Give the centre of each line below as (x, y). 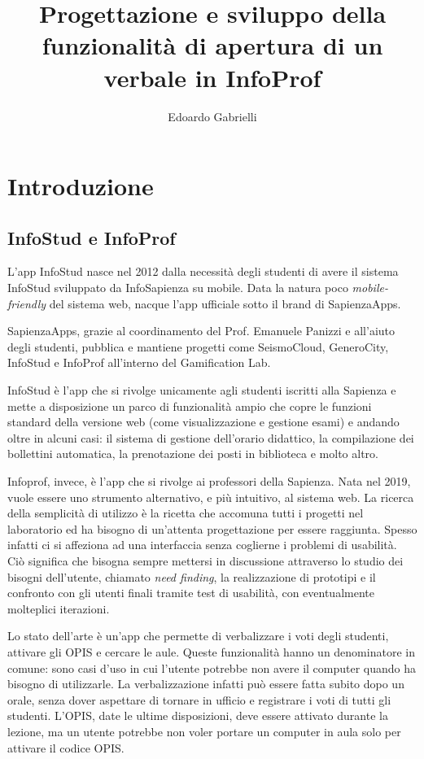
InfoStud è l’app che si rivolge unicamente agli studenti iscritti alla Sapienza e (202, 390)
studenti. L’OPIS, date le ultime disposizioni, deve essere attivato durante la (198, 715)
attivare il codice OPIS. (66, 747)
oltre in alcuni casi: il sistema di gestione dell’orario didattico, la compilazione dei (211, 437)
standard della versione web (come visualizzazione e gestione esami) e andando (203, 422)
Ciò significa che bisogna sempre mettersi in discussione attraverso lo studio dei (205, 560)
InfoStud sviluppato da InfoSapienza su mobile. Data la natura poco (178, 288)
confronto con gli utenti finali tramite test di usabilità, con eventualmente (191, 593)
